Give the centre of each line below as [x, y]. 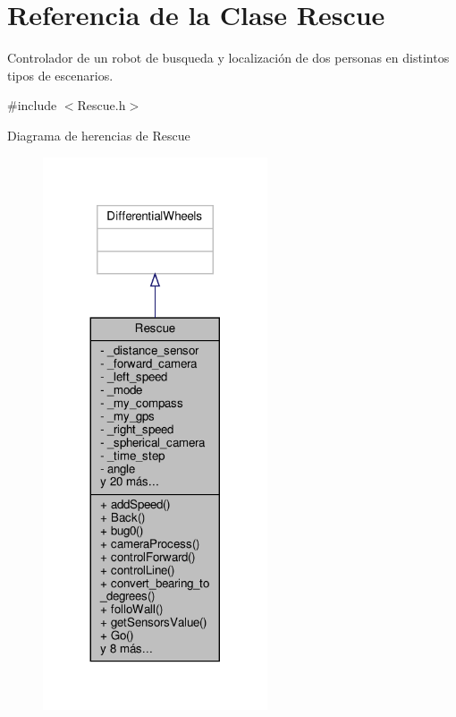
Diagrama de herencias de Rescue [99, 135]
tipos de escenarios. [60, 75]
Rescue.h [101, 105]
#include [32, 105]
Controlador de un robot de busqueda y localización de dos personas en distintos [228, 58]
